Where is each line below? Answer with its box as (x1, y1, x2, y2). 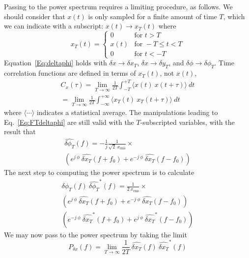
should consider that (4, 11, 65, 21)
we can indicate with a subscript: (4, 21, 104, 31)
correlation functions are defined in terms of (4, 68, 136, 78)
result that (4, 126, 36, 137)
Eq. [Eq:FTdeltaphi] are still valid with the (4, 116, 134, 127)
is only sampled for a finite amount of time (88, 11, 217, 21)
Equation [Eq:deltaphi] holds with (4, 57, 107, 68)
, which (223, 11, 245, 21)
